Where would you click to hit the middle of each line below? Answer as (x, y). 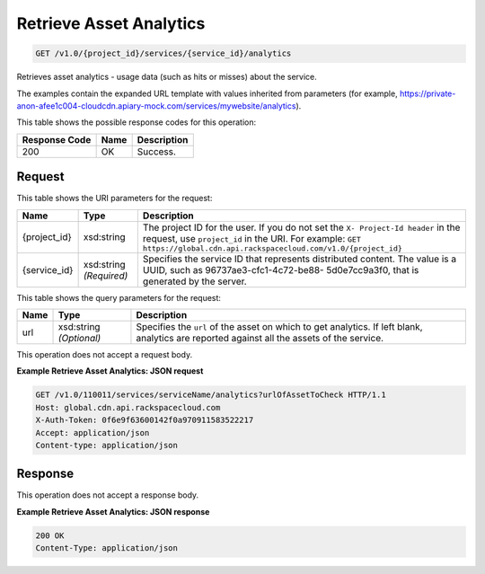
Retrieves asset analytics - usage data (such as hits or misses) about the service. (167, 77)
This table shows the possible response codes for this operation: (137, 122)
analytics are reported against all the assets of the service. (260, 338)
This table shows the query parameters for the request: (119, 297)
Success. (157, 151)
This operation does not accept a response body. (108, 495)
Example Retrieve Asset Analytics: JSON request (110, 371)
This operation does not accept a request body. (105, 354)
